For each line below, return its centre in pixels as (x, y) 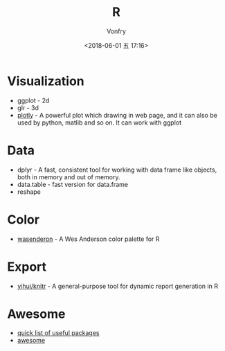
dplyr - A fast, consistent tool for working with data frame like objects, (117, 170)
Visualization (46, 81)
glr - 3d (28, 107)
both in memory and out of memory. (69, 177)
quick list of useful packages (58, 333)
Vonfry (116, 31)
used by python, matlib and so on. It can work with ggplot (99, 123)
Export (27, 267)
